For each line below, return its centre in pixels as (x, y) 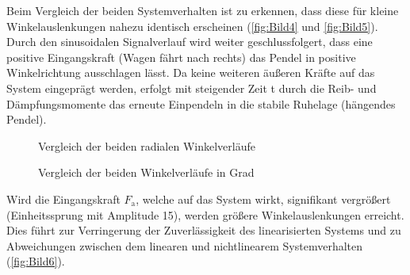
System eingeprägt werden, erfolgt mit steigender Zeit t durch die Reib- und (192, 88)
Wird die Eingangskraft (63, 199)
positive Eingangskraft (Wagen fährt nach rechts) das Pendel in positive (181, 57)
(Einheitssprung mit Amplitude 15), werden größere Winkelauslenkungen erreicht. (205, 214)
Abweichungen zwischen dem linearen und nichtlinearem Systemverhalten (185, 245)
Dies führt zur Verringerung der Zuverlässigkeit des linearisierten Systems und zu (204, 230)
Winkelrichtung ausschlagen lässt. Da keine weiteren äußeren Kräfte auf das (191, 73)
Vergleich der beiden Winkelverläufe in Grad (146, 172)
